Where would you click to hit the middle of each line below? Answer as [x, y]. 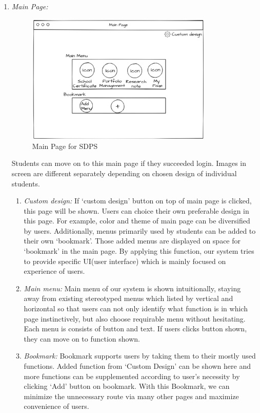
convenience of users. [56, 406]
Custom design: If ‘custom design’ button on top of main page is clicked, [138, 201]
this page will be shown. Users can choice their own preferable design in [136, 210]
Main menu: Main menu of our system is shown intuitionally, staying [132, 288]
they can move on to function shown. [82, 338]
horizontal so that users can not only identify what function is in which [136, 308]
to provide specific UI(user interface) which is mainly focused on [125, 261]
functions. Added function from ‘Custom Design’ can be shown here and [137, 366]
